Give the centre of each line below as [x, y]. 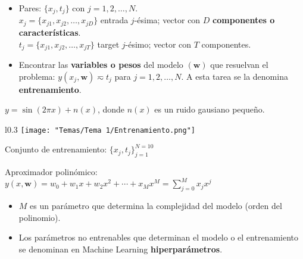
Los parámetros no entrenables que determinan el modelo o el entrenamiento [158, 237]
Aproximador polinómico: [51, 172]
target [108, 44]
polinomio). [40, 217]
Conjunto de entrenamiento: [56, 149]
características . [50, 32]
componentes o [244, 20]
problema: [37, 76]
